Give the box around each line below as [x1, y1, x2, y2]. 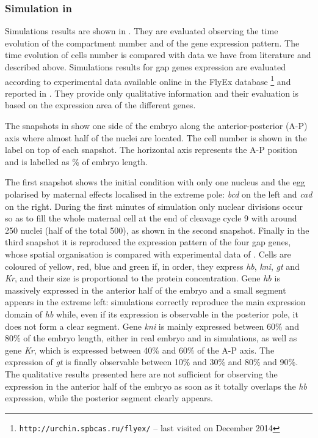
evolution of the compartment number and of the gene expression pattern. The [5, 36, 300, 49]
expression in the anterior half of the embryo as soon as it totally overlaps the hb [5, 379, 307, 392]
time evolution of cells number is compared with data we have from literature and [5, 48, 311, 61]
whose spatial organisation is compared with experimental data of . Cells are [5, 247, 291, 260]
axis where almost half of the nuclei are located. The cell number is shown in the [5, 131, 307, 144]
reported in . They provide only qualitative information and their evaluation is [5, 86, 299, 99]
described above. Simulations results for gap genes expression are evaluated [5, 61, 286, 73]
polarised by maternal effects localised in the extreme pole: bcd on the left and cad [5, 188, 313, 200]
